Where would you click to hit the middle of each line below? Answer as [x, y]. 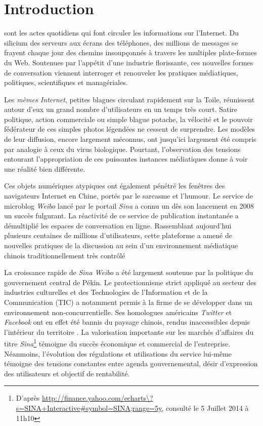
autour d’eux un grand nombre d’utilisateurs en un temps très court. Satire [121, 109]
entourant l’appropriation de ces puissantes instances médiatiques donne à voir [126, 159]
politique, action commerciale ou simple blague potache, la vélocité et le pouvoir [128, 119]
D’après [28, 398]
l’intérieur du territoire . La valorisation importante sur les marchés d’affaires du [129, 332]
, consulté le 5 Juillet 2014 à [205, 408]
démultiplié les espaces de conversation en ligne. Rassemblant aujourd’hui [118, 225]
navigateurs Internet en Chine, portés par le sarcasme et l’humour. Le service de [128, 196]
